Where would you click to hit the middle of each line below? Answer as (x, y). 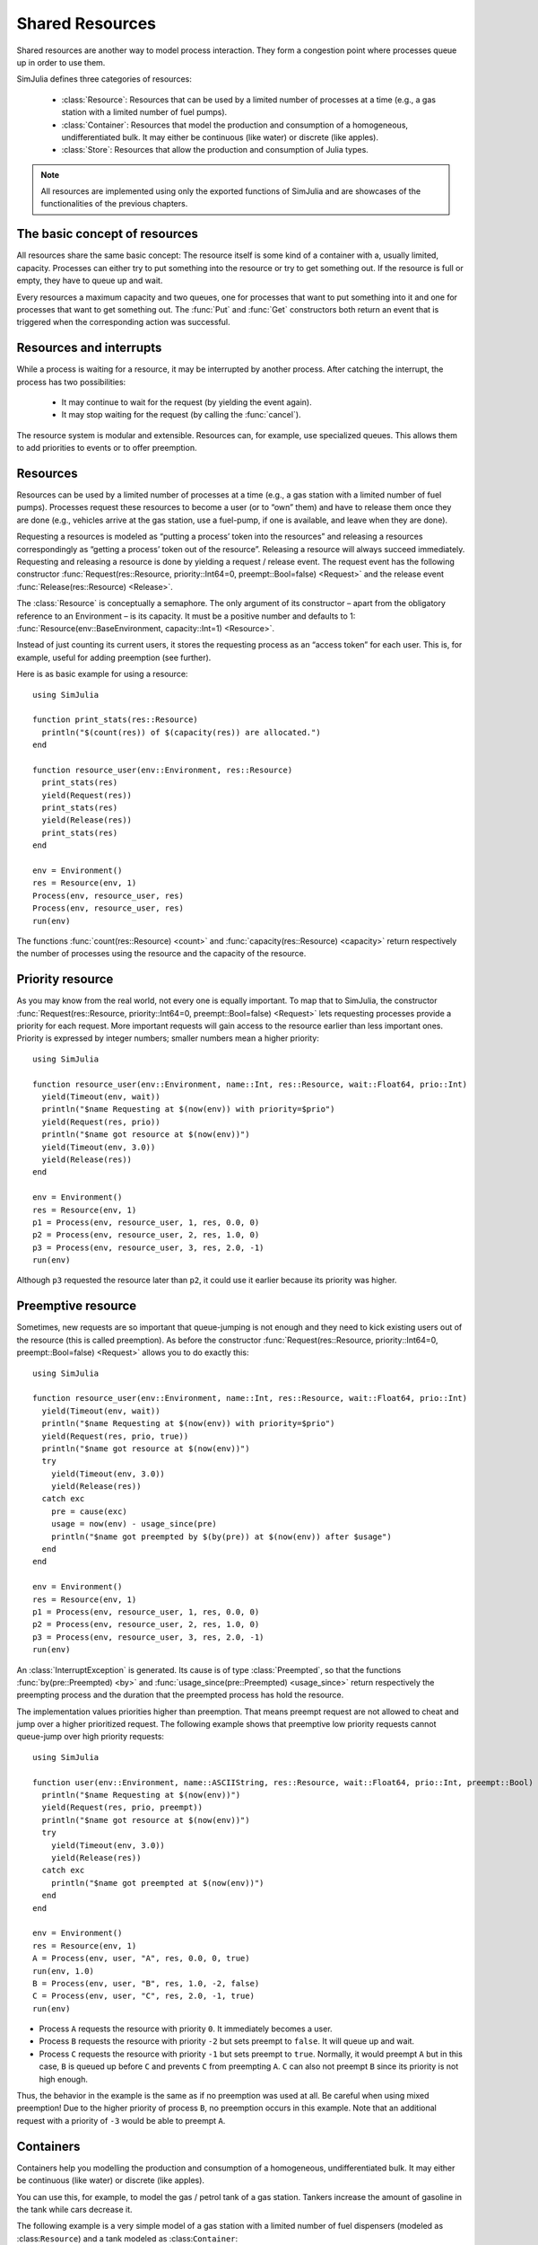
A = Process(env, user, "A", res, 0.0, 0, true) (141, 1959)
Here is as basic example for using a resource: (102, 674)
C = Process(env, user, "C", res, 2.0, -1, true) (144, 1996)
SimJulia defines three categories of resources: (104, 79)
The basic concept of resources (108, 234)
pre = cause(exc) (89, 1511)
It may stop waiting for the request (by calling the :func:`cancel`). (181, 415)
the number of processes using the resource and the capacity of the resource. (161, 954)
